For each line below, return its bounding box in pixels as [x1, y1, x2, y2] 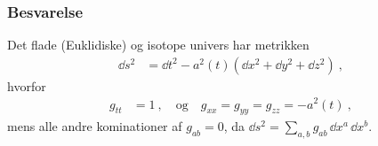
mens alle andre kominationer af [7, 117, 182, 135]
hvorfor [7, 76, 46, 95]
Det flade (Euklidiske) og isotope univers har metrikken [7, 35, 310, 54]
